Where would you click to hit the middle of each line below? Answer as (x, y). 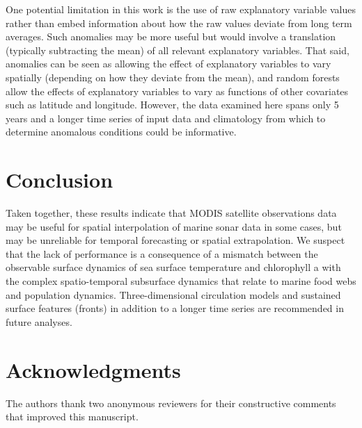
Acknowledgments (93, 369)
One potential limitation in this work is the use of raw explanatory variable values (181, 9)
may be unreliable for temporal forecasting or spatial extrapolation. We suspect (175, 240)
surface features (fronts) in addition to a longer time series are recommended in (175, 308)
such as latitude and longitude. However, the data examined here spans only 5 (172, 105)
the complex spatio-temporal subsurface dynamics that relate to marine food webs (181, 281)
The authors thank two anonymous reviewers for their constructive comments (171, 403)
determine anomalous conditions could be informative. (121, 132)
